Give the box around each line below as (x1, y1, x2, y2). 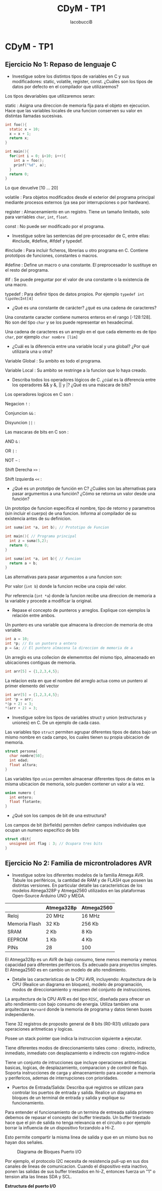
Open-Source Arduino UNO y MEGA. (12, 893, 86, 898)
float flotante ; (9, 799, 42, 804)
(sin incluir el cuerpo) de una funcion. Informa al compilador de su (5, 511, 137, 517)
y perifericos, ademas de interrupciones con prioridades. (5, 1075, 118, 1081)
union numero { (5, 790, 36, 795)
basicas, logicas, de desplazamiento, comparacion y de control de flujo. (5, 1065, 148, 1070)
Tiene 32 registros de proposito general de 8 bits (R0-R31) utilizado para (5, 1021, 149, 1027)
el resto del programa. (5, 267, 49, 273)
